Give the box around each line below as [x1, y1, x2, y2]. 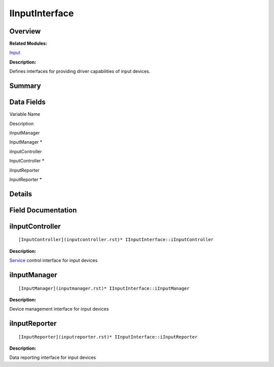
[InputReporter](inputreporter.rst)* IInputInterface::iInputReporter [18, 334, 198, 340]
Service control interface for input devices [9, 257, 98, 263]
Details [9, 189, 32, 198]
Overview [9, 27, 41, 36]
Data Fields [9, 98, 46, 107]
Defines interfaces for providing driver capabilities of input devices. [9, 69, 151, 75]
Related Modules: [9, 41, 48, 47]
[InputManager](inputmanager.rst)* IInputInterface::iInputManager [18, 285, 190, 291]
